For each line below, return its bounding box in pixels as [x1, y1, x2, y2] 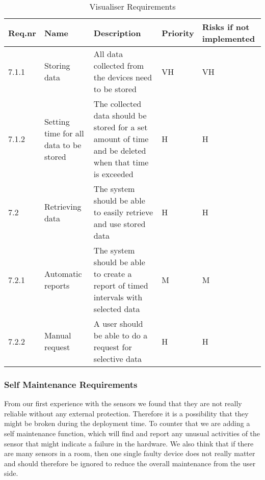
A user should [93, 318, 143, 329]
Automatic [44, 268, 82, 279]
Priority [162, 26, 194, 39]
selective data [93, 353, 142, 364]
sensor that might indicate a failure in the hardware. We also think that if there [4, 438, 254, 448]
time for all [44, 127, 84, 139]
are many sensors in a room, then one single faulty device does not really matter [4, 448, 255, 459]
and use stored [93, 218, 146, 230]
